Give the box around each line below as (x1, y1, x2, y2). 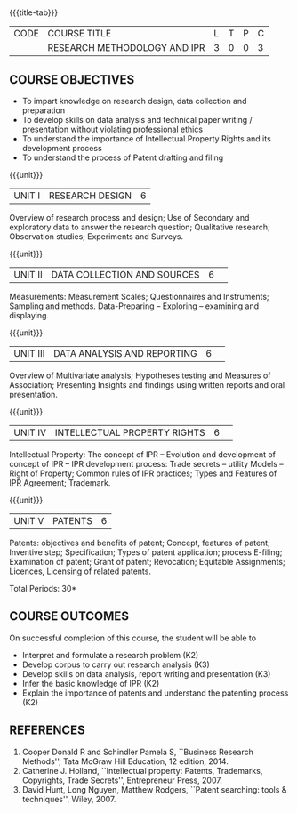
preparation (21, 105, 65, 116)
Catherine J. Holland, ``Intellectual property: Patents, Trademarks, (21, 765, 263, 776)
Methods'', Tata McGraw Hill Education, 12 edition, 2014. (21, 755, 229, 767)
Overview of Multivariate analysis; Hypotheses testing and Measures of (9, 370, 271, 381)
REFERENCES (9, 723, 86, 738)
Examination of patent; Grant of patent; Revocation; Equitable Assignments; (9, 557, 286, 567)
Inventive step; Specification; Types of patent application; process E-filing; (9, 547, 283, 558)
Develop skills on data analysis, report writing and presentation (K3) (21, 668, 271, 679)
